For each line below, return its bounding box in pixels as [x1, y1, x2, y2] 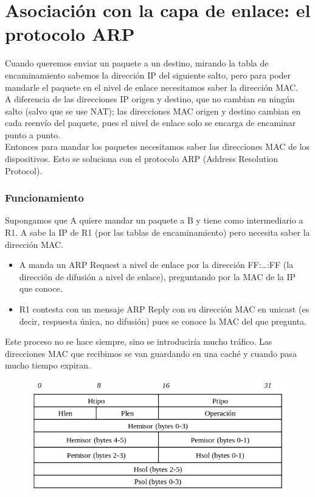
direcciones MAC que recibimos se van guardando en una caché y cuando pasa [5, 347, 297, 359]
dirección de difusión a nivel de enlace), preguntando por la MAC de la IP [19, 270, 296, 283]
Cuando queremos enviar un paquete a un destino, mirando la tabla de [5, 57, 269, 69]
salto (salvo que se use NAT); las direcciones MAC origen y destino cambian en [5, 104, 301, 117]
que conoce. [19, 282, 63, 295]
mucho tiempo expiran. [5, 359, 91, 372]
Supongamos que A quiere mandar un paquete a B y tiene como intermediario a [5, 214, 303, 227]
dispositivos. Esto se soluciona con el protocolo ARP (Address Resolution [5, 152, 279, 165]
